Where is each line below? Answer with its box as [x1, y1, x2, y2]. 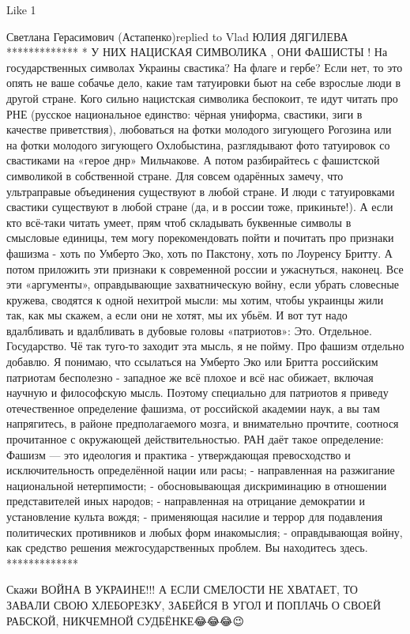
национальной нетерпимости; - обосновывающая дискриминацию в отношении [6, 477, 387, 493]
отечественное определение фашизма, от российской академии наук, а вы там [6, 399, 380, 416]
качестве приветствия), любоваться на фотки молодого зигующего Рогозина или [6, 121, 392, 138]
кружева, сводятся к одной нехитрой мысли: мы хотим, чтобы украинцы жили [6, 291, 384, 308]
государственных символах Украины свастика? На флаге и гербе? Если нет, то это [6, 58, 403, 75]
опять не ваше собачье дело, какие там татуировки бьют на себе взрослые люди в [6, 74, 401, 91]
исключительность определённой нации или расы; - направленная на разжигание [6, 462, 395, 478]
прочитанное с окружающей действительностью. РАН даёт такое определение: [6, 431, 384, 447]
